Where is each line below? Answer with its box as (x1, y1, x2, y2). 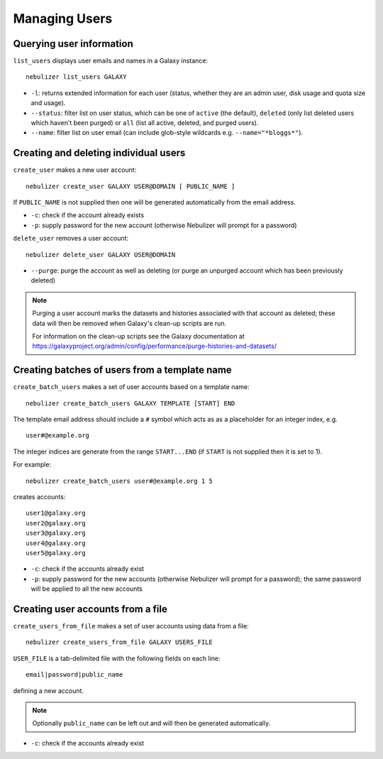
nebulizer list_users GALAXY (26, 73, 127, 81)
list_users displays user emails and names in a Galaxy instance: (13, 57, 209, 65)
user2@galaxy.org (26, 519, 86, 527)
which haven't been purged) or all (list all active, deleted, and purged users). (30, 119, 259, 127)
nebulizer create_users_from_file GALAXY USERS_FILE (26, 638, 213, 646)
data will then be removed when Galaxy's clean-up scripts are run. (32, 319, 227, 327)
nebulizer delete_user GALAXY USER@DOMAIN (26, 251, 176, 258)
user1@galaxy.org (26, 509, 86, 518)
